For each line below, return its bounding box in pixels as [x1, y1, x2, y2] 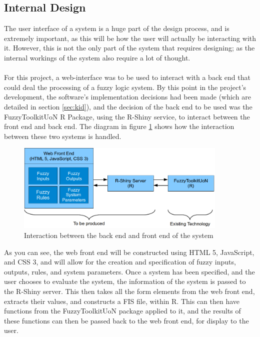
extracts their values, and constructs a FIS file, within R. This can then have [4, 295, 240, 306]
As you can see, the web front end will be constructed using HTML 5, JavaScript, [4, 246, 254, 257]
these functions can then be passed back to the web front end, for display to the [4, 315, 249, 325]
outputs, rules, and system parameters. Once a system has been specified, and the [4, 266, 255, 276]
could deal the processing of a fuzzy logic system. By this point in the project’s [4, 81, 246, 92]
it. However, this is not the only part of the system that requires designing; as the [4, 42, 255, 53]
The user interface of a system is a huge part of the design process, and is [4, 23, 229, 33]
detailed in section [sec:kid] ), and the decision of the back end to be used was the [4, 101, 252, 111]
